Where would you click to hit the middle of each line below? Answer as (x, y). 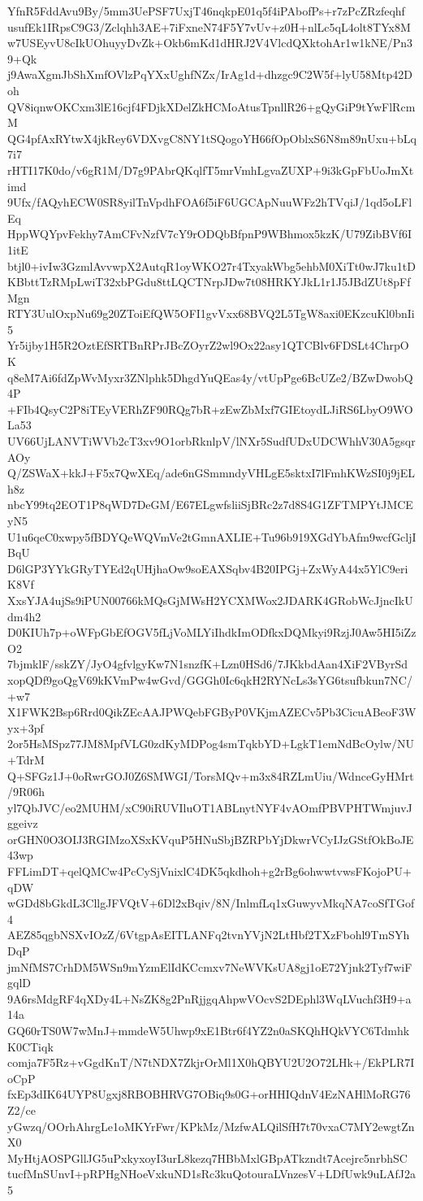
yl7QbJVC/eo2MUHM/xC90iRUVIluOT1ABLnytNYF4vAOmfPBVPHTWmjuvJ (210, 807)
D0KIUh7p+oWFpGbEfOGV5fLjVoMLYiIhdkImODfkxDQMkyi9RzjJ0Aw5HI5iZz (212, 632)
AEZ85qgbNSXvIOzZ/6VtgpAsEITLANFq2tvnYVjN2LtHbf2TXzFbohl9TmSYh (209, 935)
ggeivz (23, 823)
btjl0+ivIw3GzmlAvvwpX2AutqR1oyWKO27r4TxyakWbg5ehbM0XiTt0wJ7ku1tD (211, 265)
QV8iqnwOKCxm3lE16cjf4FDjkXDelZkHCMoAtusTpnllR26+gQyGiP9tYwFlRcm (211, 106)
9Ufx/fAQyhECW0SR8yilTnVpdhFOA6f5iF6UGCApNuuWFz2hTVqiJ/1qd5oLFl (210, 202)
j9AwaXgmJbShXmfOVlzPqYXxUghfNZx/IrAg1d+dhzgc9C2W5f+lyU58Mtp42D (210, 74)
